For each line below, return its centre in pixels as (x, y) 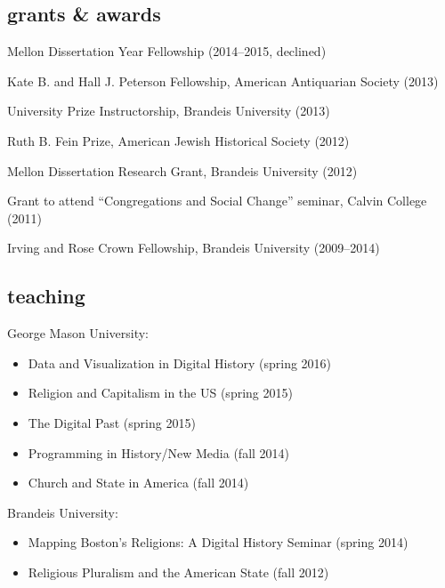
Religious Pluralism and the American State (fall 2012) (178, 572)
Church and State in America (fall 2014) (138, 483)
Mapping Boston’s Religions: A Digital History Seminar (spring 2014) (218, 542)
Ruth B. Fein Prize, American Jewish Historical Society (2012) (178, 140)
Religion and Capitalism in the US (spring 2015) (160, 393)
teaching (46, 296)
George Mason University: (78, 333)
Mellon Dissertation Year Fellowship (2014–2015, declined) (167, 51)
